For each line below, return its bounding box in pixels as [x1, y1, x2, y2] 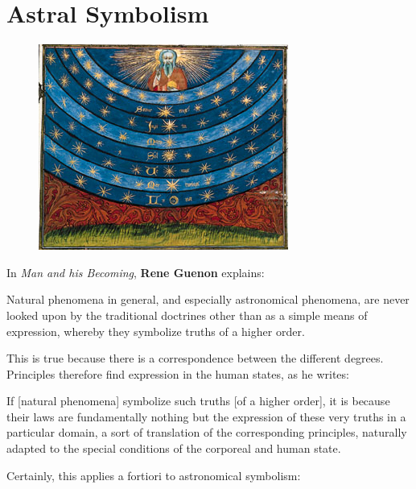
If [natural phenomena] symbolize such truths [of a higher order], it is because [6, 392, 390, 409]
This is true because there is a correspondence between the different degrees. [6, 350, 384, 367]
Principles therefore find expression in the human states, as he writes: [6, 365, 349, 382]
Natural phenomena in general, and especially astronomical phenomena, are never [6, 291, 410, 308]
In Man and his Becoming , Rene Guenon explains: [6, 263, 265, 280]
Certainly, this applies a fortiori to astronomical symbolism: [6, 466, 301, 483]
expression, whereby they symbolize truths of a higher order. [6, 322, 305, 339]
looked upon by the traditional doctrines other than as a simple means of [6, 306, 368, 323]
